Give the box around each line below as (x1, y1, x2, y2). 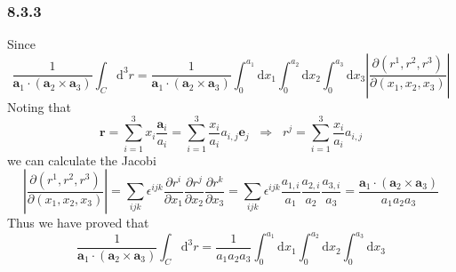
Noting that (7, 97, 71, 116)
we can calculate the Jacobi (7, 150, 156, 169)
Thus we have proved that (7, 213, 149, 232)
